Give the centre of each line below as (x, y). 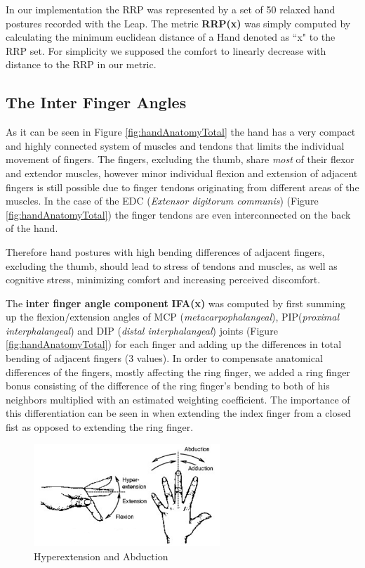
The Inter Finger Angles (96, 102)
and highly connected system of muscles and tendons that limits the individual (175, 145)
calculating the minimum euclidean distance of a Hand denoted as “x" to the (171, 37)
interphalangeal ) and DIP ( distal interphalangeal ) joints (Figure (142, 330)
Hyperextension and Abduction (101, 556)
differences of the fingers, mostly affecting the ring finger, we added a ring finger (178, 372)
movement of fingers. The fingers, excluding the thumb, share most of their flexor (180, 159)
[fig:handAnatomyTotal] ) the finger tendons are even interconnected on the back (178, 214)
